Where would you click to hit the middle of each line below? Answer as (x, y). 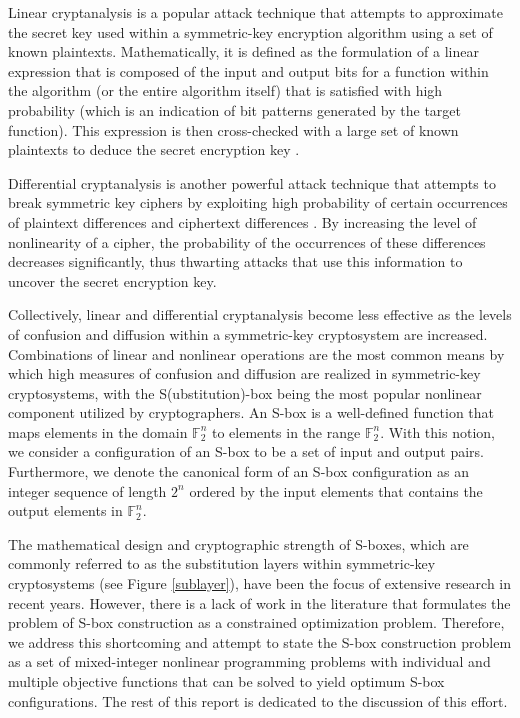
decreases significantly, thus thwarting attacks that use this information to (235, 261)
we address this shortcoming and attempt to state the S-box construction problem (260, 641)
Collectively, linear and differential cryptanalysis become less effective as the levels (260, 314)
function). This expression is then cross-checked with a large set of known (233, 129)
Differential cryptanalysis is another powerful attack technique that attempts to (252, 182)
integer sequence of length (87, 490)
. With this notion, (437, 431)
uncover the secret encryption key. (112, 280)
